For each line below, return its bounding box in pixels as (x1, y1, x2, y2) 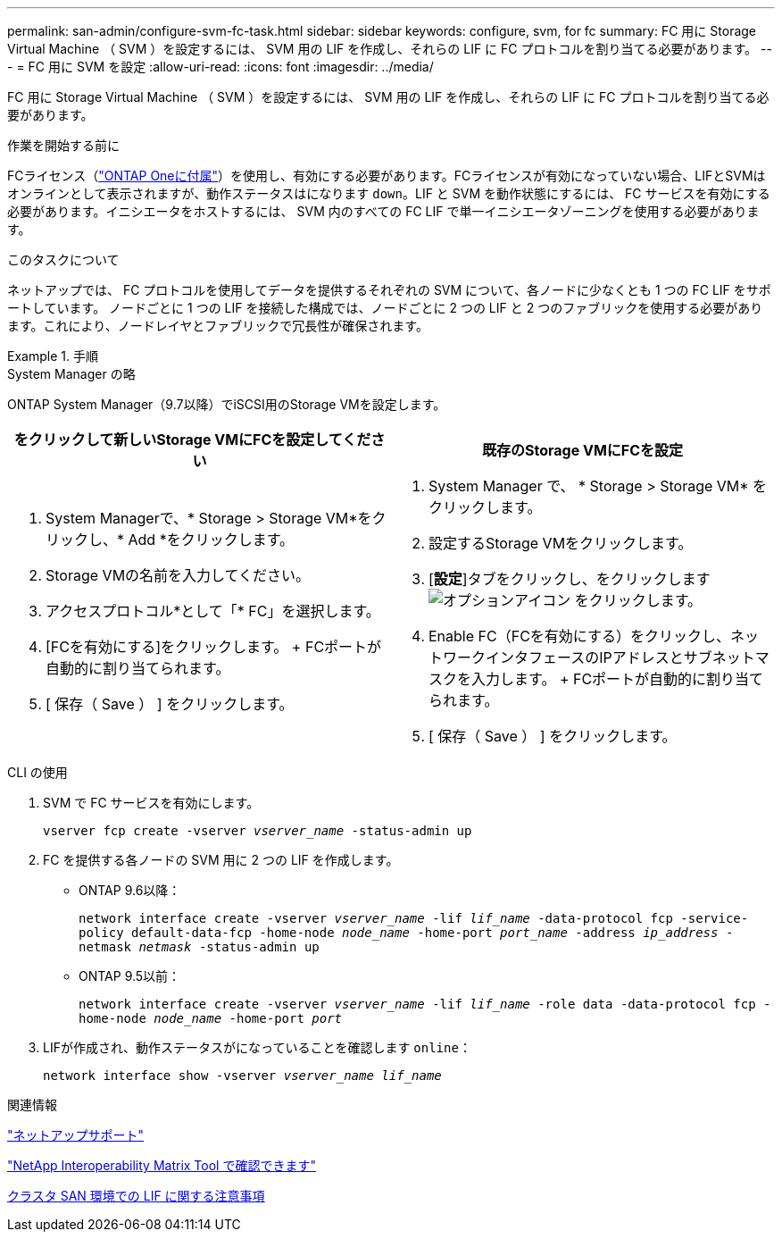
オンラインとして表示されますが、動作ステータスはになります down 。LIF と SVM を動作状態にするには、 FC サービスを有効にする (7, 186, 770, 201)
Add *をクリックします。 (128, 531, 295, 548)
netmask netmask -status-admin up (79, 940, 320, 954)
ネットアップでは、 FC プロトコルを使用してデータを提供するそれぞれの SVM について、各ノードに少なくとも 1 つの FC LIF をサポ (7, 282, 771, 297)
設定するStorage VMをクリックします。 (428, 534, 693, 552)
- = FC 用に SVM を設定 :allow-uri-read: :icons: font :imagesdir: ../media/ (7, 59, 434, 74)
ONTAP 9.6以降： (79, 883, 181, 898)
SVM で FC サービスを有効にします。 (43, 795, 260, 810)
